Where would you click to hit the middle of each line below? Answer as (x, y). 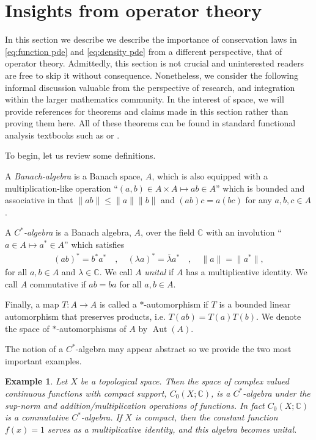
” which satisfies (94, 244)
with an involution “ (244, 232)
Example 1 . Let (36, 381)
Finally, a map (32, 304)
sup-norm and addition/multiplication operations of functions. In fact (135, 405)
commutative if (58, 283)
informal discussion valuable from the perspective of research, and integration (150, 87)
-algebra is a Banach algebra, (77, 232)
